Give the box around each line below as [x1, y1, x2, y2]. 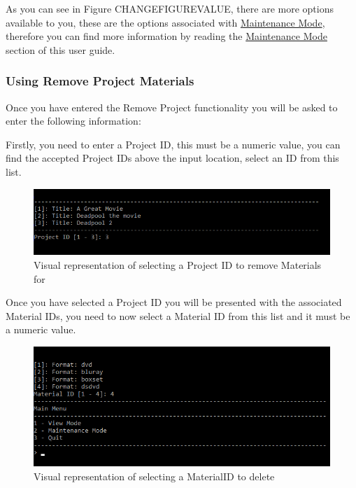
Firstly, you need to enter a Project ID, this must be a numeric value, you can [6, 137, 341, 151]
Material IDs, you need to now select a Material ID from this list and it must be [6, 308, 350, 323]
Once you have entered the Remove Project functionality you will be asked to [6, 99, 338, 114]
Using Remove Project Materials [6, 72, 194, 90]
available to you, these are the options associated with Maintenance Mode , [6, 15, 325, 29]
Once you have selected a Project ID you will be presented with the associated [6, 295, 342, 309]
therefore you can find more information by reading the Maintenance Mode [6, 29, 327, 43]
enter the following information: [6, 113, 141, 128]
